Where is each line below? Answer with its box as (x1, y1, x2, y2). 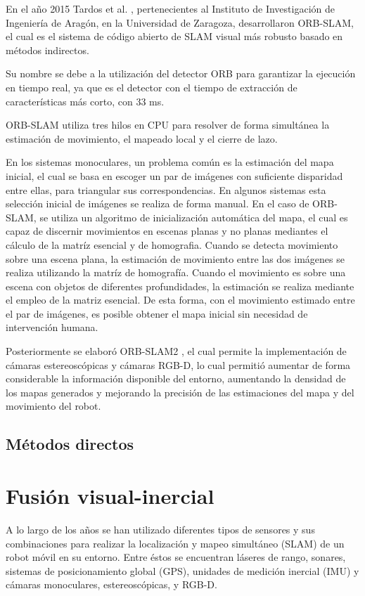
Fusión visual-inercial (6, 481, 214, 510)
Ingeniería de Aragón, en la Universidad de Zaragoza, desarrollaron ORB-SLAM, (6, 15, 354, 30)
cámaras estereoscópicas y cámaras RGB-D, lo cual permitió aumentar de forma (6, 357, 351, 372)
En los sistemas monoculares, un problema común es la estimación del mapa (6, 155, 334, 169)
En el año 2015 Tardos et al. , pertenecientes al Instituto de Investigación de (6, 1, 335, 15)
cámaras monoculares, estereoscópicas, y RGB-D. (6, 577, 217, 592)
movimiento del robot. (6, 399, 101, 413)
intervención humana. (6, 320, 98, 335)
